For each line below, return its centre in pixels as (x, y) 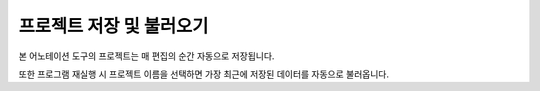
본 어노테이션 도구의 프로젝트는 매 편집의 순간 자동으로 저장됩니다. (146, 56)
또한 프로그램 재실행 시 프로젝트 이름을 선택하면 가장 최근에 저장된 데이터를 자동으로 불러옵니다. (204, 74)
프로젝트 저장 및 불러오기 (113, 26)
